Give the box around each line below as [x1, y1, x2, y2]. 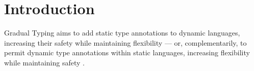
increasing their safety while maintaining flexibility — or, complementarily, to [4, 37, 247, 48]
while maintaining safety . [4, 57, 85, 67]
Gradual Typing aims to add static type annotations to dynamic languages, [4, 27, 240, 38]
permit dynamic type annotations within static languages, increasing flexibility [4, 47, 250, 58]
